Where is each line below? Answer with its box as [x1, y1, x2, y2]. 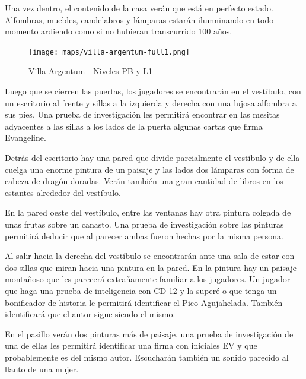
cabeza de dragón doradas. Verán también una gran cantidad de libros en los [5, 175, 283, 187]
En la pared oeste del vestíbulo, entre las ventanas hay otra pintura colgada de [5, 206, 291, 219]
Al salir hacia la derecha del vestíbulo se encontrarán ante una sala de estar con [5, 249, 295, 262]
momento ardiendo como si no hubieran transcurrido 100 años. [5, 25, 232, 37]
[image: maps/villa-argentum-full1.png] [28, 48, 190, 56]
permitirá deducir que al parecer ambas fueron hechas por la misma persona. [5, 229, 284, 242]
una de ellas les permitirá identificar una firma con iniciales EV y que [5, 339, 257, 352]
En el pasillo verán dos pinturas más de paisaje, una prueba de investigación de [5, 327, 294, 340]
